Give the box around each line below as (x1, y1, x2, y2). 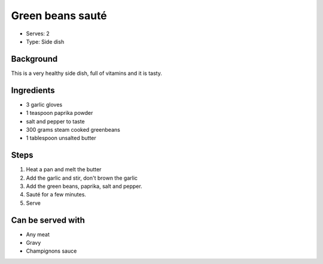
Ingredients (11, 85, 55, 95)
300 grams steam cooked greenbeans (26, 126, 121, 133)
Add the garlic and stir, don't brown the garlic (26, 174, 138, 181)
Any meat (26, 230, 50, 238)
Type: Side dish (26, 38, 65, 45)
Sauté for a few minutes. (26, 191, 87, 198)
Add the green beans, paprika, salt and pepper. (26, 183, 143, 190)
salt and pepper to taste (26, 117, 85, 125)
